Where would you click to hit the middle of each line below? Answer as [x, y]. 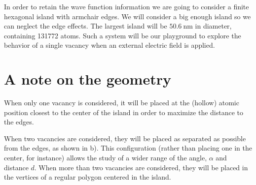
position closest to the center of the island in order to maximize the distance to [124, 112]
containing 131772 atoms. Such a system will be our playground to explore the [123, 35]
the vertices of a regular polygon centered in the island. [88, 177]
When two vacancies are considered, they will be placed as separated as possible [125, 138]
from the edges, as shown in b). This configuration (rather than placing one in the [128, 148]
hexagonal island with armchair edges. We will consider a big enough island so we [128, 16]
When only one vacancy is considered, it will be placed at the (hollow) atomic [122, 103]
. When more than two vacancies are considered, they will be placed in [141, 167]
